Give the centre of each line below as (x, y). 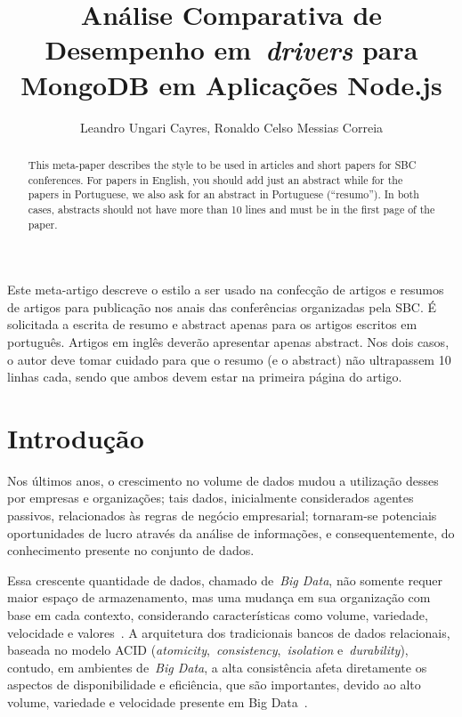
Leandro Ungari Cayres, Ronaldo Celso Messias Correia (231, 127)
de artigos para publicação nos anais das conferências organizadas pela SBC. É (222, 306)
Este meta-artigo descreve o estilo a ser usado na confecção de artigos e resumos (226, 290)
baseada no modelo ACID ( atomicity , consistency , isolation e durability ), (208, 650)
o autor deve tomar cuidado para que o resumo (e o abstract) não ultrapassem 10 (229, 359)
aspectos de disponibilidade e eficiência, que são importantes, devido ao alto (214, 685)
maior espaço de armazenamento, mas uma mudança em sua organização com (219, 597)
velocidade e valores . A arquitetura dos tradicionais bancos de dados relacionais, (229, 632)
